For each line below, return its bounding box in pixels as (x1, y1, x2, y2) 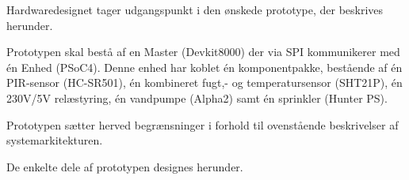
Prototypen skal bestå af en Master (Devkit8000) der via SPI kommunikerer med (6, 43, 400, 60)
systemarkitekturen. (6, 132, 103, 148)
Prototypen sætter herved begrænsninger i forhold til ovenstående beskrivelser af (6, 116, 399, 133)
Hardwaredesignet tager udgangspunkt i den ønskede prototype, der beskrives (6, 2, 384, 17)
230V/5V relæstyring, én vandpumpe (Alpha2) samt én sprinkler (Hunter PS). (6, 89, 388, 106)
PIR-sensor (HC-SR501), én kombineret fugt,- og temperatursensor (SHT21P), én (6, 74, 403, 91)
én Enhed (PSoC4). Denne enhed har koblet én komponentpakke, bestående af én (6, 58, 403, 75)
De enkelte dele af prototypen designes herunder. (6, 158, 243, 174)
